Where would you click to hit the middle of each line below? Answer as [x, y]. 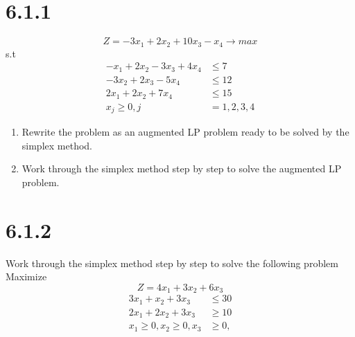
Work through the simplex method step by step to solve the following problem [172, 263]
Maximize [26, 276]
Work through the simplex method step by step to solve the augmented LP [182, 168]
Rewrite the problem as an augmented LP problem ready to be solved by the [185, 132]
